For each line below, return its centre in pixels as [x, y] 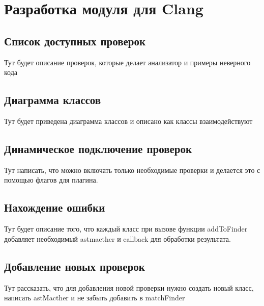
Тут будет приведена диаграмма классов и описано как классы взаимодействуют [128, 121]
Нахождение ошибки [55, 207]
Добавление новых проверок [75, 266]
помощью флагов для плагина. [51, 180]
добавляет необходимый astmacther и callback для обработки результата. [118, 238]
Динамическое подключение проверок [98, 148]
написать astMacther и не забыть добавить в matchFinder [95, 298]
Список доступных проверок [75, 41]
